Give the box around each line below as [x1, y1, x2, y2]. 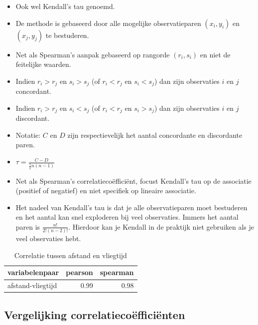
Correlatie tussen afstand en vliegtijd [14, 250, 127, 260]
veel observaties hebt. [15, 233, 81, 244]
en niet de [200, 49, 231, 59]
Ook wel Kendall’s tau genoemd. [15, 1, 115, 11]
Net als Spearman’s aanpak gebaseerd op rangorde [15, 49, 170, 59]
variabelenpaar [7, 267, 59, 278]
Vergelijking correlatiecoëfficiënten [4, 307, 185, 322]
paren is [15, 221, 40, 232]
